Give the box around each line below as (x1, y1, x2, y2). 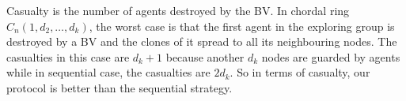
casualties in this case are (6, 48, 130, 65)
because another (165, 48, 245, 65)
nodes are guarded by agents (261, 48, 400, 65)
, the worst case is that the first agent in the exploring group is (89, 17, 395, 34)
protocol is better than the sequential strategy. (6, 79, 233, 95)
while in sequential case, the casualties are (6, 64, 211, 80)
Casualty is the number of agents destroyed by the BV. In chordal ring (6, 2, 350, 18)
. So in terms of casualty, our (230, 64, 370, 80)
